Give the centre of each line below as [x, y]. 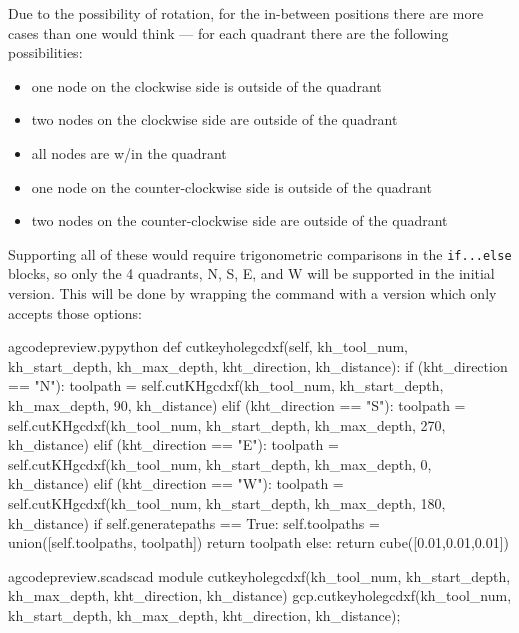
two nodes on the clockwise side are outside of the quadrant [214, 119]
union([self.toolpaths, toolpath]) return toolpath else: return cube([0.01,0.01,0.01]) [259, 542]
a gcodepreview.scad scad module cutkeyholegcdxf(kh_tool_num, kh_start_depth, [259, 575]
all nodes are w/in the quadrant [129, 152]
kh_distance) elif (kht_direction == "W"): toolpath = [176, 483]
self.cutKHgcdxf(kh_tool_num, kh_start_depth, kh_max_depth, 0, [220, 463]
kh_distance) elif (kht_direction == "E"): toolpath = [173, 444]
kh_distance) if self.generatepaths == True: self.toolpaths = [194, 522]
